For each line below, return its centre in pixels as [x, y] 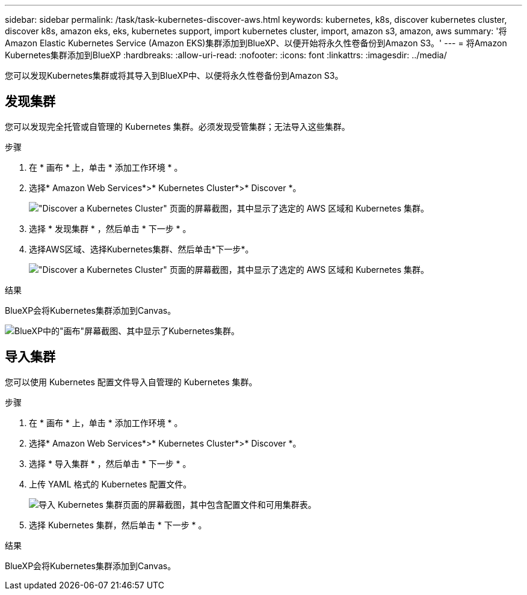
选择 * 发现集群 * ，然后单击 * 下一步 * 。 [110, 228]
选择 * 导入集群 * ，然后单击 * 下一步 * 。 [110, 463]
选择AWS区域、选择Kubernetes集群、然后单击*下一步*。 [141, 249]
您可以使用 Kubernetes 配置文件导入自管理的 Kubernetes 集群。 [131, 382]
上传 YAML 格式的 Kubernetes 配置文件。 [110, 484]
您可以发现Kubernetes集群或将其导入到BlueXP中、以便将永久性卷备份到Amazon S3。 [174, 75]
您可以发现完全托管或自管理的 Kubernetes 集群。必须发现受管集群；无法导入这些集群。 [177, 126]
